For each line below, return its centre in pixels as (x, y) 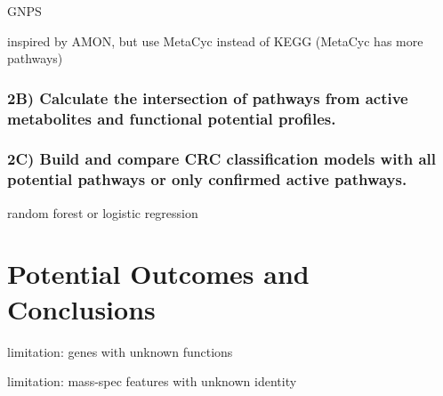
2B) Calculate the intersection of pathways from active (208, 97)
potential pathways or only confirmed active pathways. (207, 179)
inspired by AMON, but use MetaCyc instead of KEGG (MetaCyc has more (215, 40)
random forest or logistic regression (103, 212)
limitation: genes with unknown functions (120, 351)
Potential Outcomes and (158, 274)
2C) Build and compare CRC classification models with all (222, 159)
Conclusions (81, 308)
